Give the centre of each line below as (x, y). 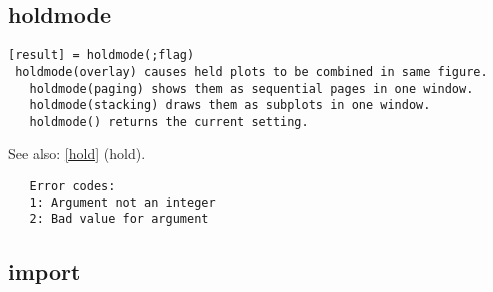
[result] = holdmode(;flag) (101, 55)
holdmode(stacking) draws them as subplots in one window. (230, 105)
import (44, 271)
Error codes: (72, 186)
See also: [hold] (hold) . (77, 153)
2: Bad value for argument (119, 219)
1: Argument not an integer (122, 202)
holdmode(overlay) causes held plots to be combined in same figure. (251, 71)
